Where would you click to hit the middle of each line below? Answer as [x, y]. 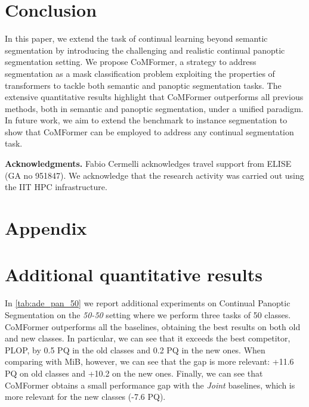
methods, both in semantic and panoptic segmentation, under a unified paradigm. [154, 108]
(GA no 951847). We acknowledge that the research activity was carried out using [154, 175]
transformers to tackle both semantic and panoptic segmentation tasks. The [143, 85]
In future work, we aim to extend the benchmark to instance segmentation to [146, 120]
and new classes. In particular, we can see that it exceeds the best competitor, [148, 338]
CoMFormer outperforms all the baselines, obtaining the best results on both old [153, 326]
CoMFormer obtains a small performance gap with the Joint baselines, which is [150, 385]
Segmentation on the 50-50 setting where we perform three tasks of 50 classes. [148, 314]
